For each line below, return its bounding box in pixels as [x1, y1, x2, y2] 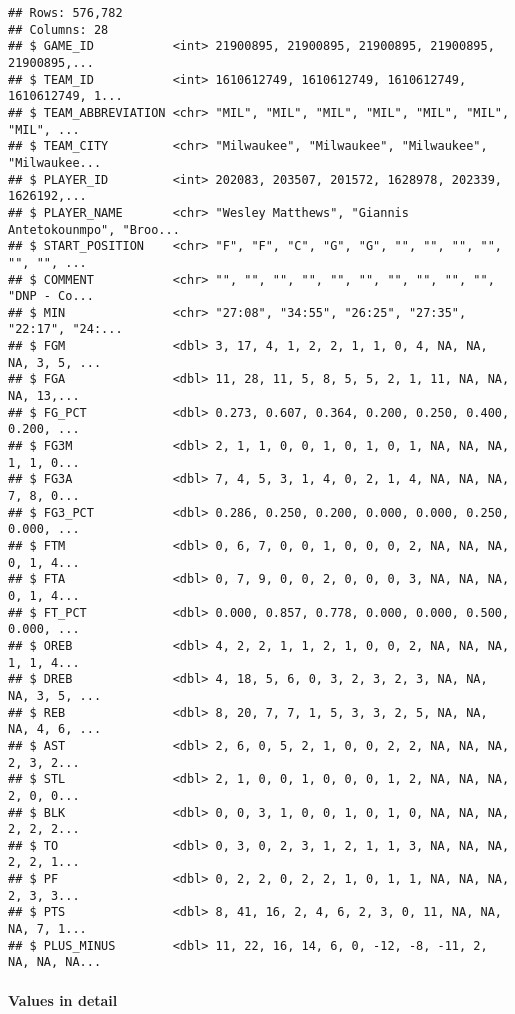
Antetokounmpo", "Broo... [8, 222, 180, 237]
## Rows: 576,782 [8, 6, 123, 20]
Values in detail [8, 989, 118, 1010]
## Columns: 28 [8, 22, 109, 37]
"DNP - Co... [8, 289, 94, 304]
